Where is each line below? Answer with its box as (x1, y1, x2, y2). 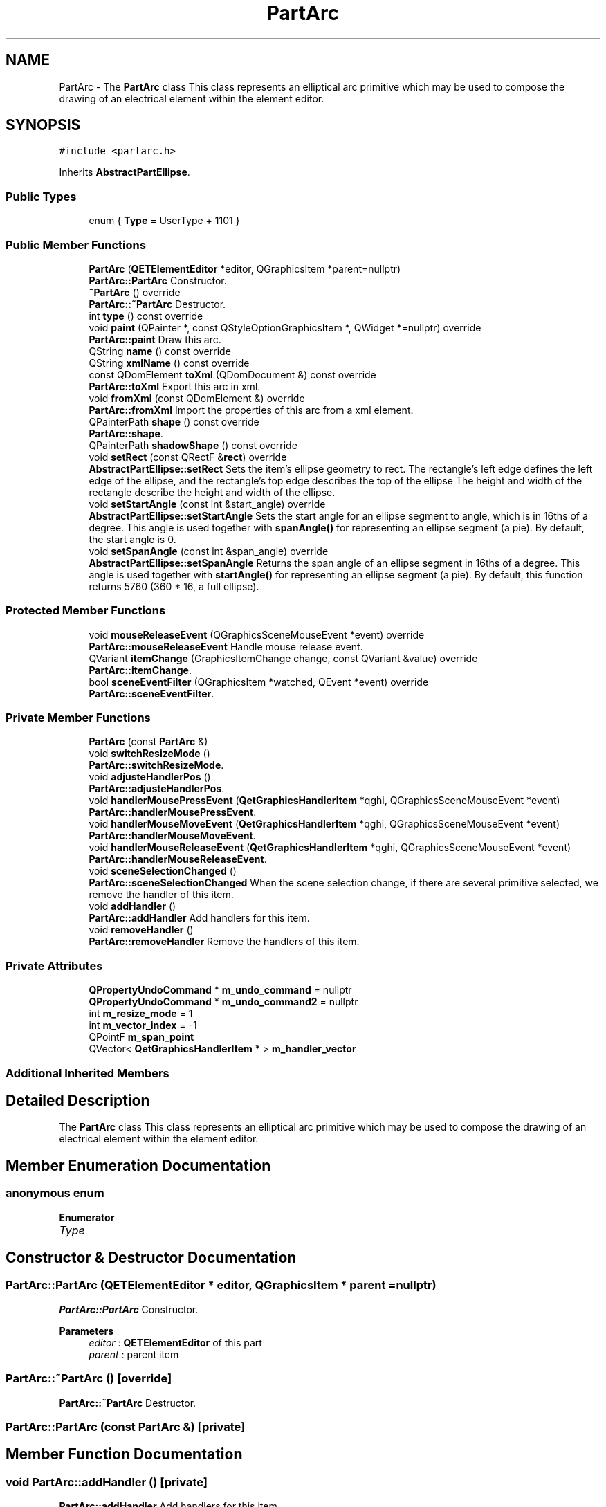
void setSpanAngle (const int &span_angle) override (89, 545, 329, 557)
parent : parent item (89, 1348, 179, 1360)
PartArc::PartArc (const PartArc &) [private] (6, 1419, 246, 1434)
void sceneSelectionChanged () (89, 865, 237, 877)
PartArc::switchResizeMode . (89, 759, 224, 771)
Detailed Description (6, 1091, 150, 1109)
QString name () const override (89, 345, 231, 357)
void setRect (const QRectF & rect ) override (89, 450, 287, 463)
